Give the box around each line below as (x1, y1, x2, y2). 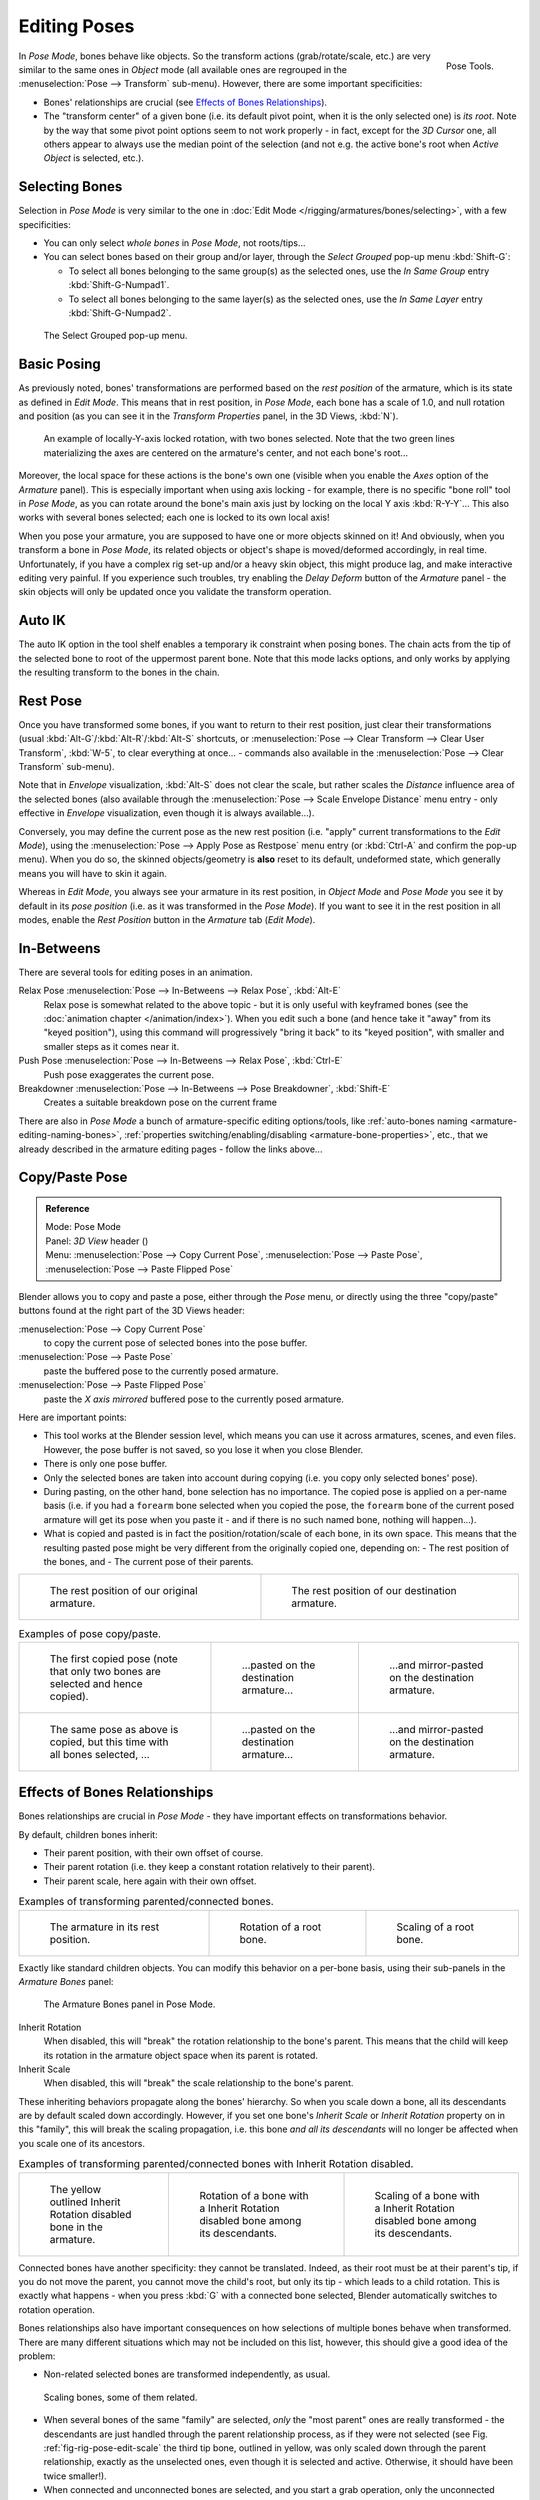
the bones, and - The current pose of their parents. (43, 1555, 254, 1567)
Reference (45, 1202, 90, 1214)
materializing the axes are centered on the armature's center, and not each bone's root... (43, 446, 409, 459)
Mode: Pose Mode (45, 1221, 122, 1233)
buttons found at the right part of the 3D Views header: (18, 1305, 245, 1317)
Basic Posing (18, 356, 101, 373)
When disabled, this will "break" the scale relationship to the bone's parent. (43, 2077, 354, 2089)
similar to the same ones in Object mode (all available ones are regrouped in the (18, 63, 347, 75)
